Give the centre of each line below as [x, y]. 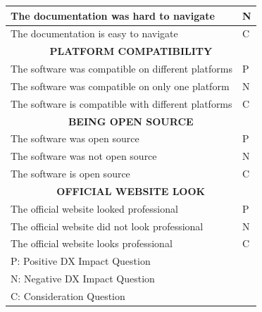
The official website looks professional [92, 243]
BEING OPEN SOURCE [131, 121]
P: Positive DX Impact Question [81, 261]
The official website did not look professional [107, 226]
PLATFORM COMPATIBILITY [131, 51]
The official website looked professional [94, 208]
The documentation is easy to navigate [94, 33]
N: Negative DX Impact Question [83, 279]
